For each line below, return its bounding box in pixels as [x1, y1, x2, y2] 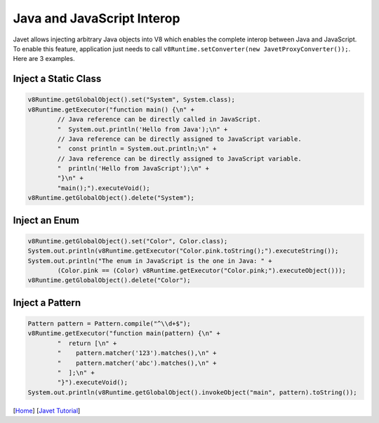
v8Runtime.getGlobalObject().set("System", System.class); [27, 95, 235, 104]
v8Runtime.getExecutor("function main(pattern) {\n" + [27, 330, 220, 337]
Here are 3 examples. [13, 55, 75, 63]
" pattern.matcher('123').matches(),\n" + [57, 349, 217, 357]
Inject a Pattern [13, 297, 81, 309]
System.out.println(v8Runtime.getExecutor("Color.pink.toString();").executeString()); [27, 247, 339, 255]
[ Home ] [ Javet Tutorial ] [13, 406, 81, 415]
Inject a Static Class [13, 73, 102, 85]
